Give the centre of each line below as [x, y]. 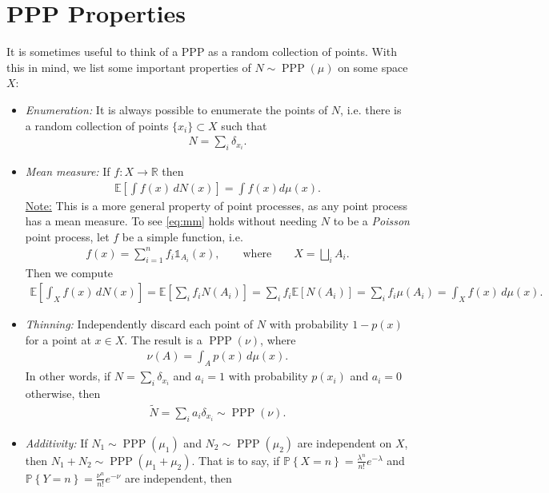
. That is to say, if [236, 460]
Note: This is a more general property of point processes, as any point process [216, 205]
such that [244, 125]
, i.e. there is [371, 109]
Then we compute [69, 272]
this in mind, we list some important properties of [129, 67]
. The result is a [163, 339]
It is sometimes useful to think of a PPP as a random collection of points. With [202, 52]
